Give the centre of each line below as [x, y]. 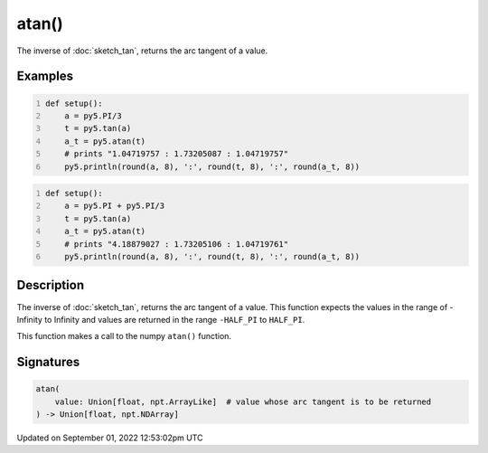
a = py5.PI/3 [93, 116]
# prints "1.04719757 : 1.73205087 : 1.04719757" [177, 154]
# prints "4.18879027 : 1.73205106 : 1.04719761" [177, 244]
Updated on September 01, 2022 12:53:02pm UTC [110, 438]
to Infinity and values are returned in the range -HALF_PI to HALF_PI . [174, 319]
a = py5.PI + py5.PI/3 [115, 206]
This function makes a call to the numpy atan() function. [124, 336]
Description [51, 285]
